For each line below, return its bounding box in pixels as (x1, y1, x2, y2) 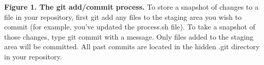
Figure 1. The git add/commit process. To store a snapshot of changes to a (4, 2, 259, 12)
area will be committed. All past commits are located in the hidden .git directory (4, 41, 260, 52)
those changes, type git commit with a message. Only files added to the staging (4, 31, 254, 42)
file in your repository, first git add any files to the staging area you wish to (4, 11, 242, 22)
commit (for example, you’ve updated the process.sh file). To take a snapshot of (4, 21, 255, 32)
